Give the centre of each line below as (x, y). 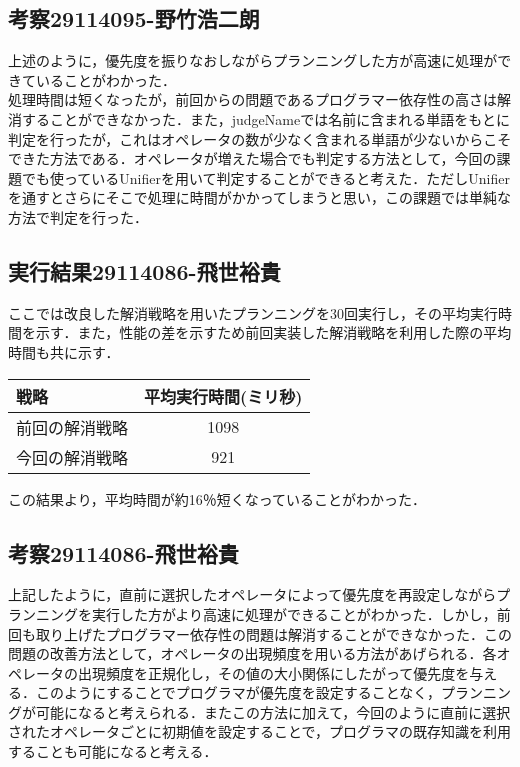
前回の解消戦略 (72, 427)
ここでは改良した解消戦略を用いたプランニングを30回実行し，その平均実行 (253, 312)
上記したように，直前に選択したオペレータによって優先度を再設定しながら (252, 594)
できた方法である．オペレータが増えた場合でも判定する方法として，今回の (252, 158)
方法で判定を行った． (78, 216)
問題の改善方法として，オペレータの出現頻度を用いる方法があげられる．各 (252, 653)
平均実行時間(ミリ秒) (223, 396)
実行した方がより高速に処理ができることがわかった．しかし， (294, 613)
